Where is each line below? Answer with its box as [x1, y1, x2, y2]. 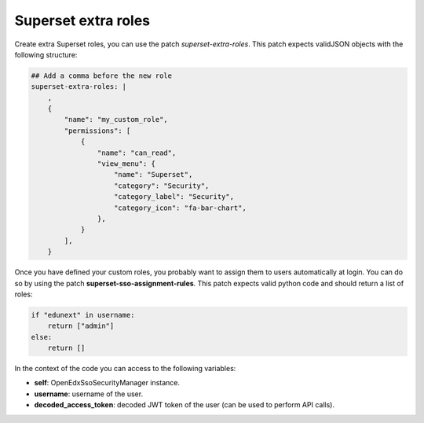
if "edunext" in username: [31, 311, 135, 319]
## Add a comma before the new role [31, 71, 173, 80]
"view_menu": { [97, 160, 156, 168]
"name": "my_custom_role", [64, 115, 168, 124]
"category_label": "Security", [114, 193, 235, 201]
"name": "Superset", [114, 170, 193, 179]
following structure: [14, 50, 78, 59]
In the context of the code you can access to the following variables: [14, 364, 236, 373]
